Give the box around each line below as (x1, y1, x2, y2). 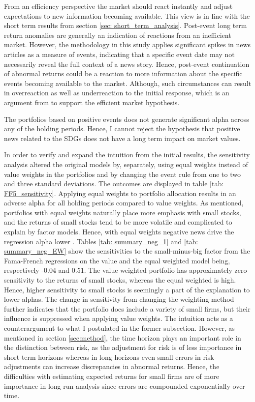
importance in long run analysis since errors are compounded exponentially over (4, 380, 245, 391)
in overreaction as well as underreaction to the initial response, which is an (4, 87, 229, 98)
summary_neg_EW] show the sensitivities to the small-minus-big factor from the (4, 246, 250, 256)
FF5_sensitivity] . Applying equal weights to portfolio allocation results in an (4, 188, 236, 198)
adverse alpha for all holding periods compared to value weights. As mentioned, (4, 198, 244, 208)
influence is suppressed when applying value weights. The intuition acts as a (4, 313, 233, 323)
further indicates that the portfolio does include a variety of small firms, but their (4, 303, 251, 314)
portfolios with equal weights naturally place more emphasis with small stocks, (4, 207, 241, 217)
